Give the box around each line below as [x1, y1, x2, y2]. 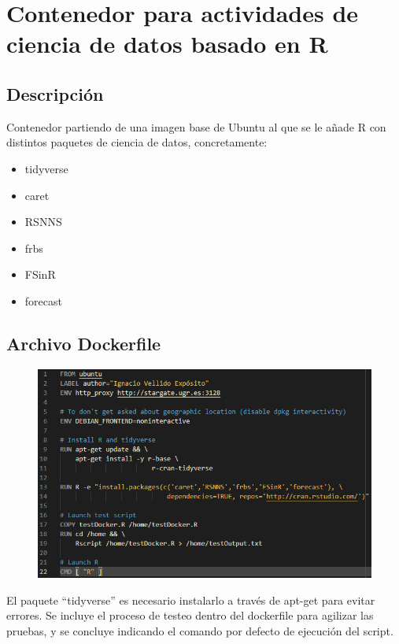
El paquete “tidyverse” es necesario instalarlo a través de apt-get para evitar [6, 591, 375, 608]
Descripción [6, 81, 104, 105]
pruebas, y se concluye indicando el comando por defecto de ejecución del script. [6, 622, 393, 638]
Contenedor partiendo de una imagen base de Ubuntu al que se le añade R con [6, 118, 386, 135]
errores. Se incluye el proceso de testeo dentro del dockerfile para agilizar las [6, 607, 374, 624]
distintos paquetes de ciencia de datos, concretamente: [6, 134, 268, 150]
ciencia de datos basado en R [6, 28, 328, 60]
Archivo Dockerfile [6, 331, 161, 355]
